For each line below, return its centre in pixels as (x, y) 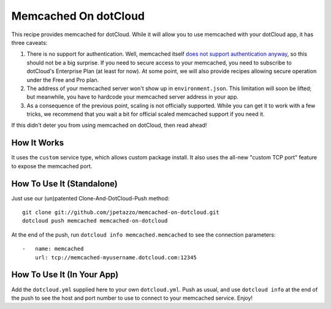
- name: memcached (53, 249)
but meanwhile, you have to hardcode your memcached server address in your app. (133, 97)
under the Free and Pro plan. (63, 80)
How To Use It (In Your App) (65, 275)
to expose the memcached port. (52, 166)
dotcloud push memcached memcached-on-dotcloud (95, 221)
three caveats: (29, 42)
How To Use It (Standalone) (64, 184)
